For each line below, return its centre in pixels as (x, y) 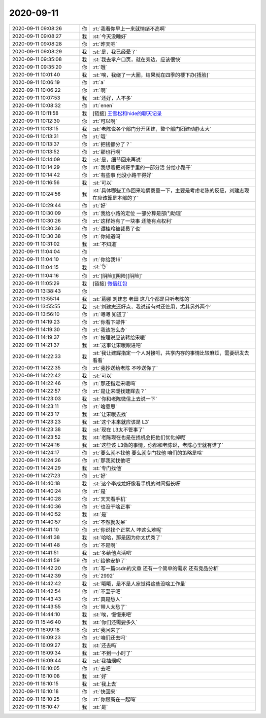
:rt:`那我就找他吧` (112, 460)
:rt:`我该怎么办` (110, 329)
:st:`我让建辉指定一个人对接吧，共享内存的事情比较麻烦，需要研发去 (171, 353)
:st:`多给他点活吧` (113, 553)
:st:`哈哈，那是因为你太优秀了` (127, 538)
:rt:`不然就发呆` (110, 522)
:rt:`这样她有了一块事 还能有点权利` (133, 221)
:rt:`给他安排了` (110, 561)
